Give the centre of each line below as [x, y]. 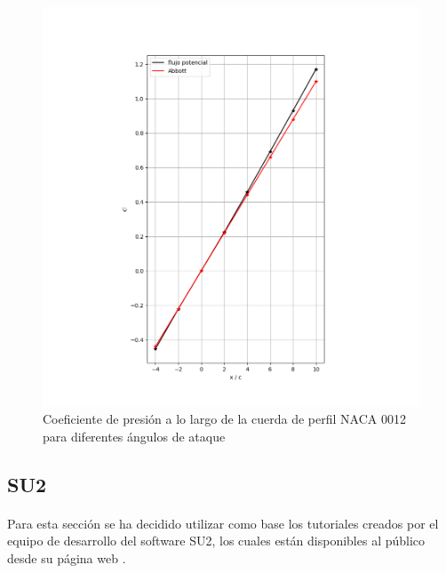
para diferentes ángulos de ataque [134, 436]
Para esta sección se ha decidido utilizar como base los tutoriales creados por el [223, 523]
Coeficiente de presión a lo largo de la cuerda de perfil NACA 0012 [224, 419]
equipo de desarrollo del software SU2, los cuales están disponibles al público [216, 541]
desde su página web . [67, 558]
